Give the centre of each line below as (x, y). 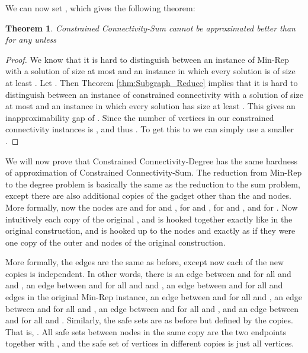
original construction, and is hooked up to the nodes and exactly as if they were (150, 230)
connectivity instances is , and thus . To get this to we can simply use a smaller (150, 129)
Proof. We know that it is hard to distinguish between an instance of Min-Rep (147, 59)
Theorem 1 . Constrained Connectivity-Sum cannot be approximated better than (150, 28)
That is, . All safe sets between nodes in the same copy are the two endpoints (146, 331)
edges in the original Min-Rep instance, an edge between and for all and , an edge (154, 297)
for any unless (31, 39)
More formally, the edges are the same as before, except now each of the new (145, 262)
